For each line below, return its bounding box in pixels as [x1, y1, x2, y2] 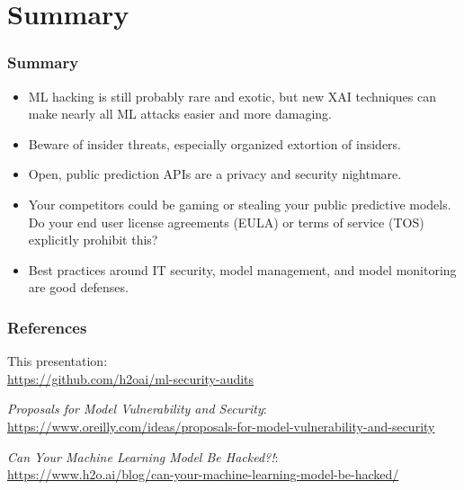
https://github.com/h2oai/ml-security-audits [7, 369, 254, 388]
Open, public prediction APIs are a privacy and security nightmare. [28, 165, 402, 183]
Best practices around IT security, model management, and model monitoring [28, 260, 457, 279]
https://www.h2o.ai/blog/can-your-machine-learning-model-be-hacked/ [7, 465, 399, 484]
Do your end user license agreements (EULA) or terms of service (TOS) [28, 212, 424, 231]
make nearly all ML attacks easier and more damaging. [28, 104, 333, 123]
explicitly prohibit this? [28, 230, 158, 249]
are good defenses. [28, 278, 129, 297]
